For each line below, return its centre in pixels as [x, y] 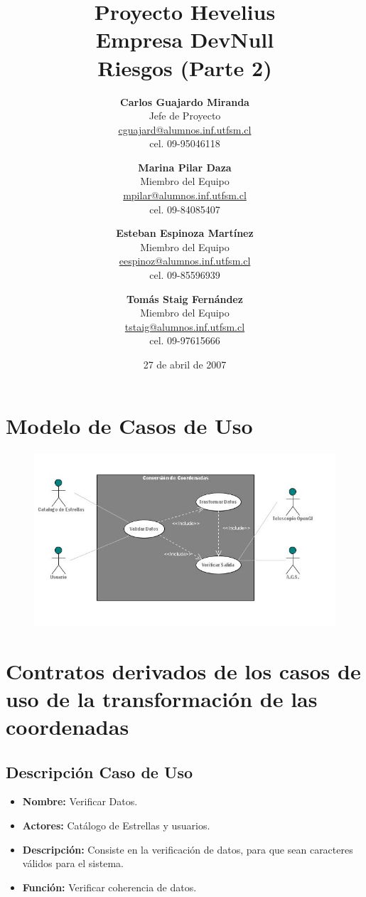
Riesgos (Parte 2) [185, 67]
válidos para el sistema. [73, 863]
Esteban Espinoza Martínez [185, 233]
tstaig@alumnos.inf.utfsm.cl [185, 326]
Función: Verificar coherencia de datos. [109, 887]
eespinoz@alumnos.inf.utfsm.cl [185, 261]
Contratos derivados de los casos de [183, 670]
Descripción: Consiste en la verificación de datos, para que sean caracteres [188, 849]
